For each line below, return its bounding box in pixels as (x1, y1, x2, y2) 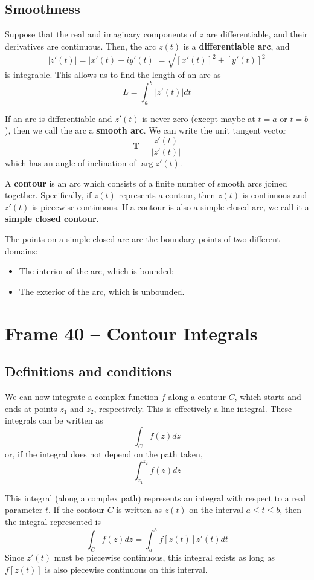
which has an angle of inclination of (5, 156, 136, 169)
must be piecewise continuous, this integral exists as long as (54, 550, 275, 563)
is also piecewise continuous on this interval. (45, 562, 208, 575)
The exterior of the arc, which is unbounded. (19, 285, 185, 297)
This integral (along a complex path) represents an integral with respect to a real (5, 491, 306, 504)
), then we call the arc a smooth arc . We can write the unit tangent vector (5, 124, 286, 137)
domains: (5, 244, 38, 257)
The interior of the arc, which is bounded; (19, 265, 174, 277)
